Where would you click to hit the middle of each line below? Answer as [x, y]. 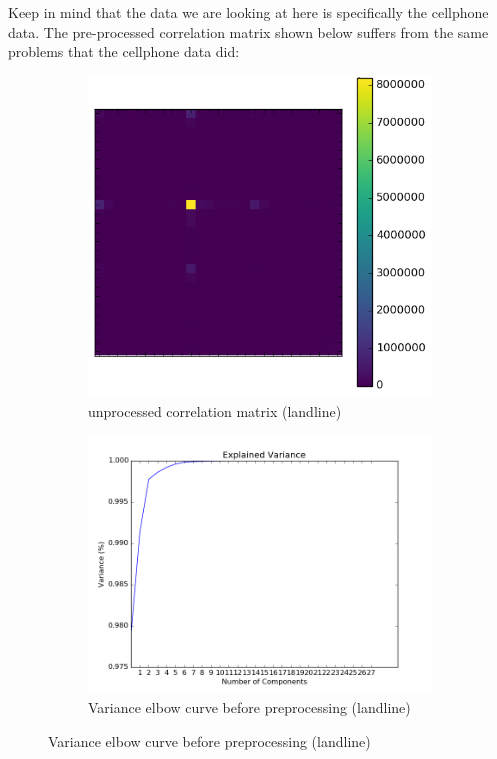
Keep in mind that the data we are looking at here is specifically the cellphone [248, 12]
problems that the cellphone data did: [124, 51]
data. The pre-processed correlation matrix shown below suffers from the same [248, 31]
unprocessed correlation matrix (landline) [215, 410]
